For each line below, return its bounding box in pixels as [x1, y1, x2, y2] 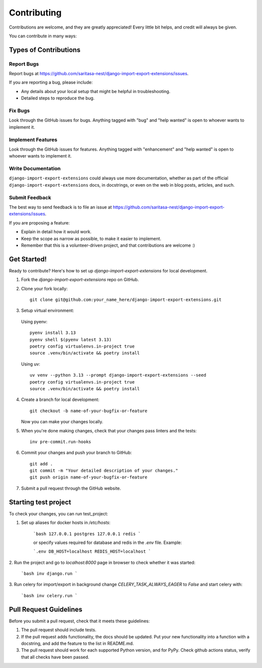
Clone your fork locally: [21, 286, 68, 291]
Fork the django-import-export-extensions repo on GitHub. [21, 277, 139, 283]
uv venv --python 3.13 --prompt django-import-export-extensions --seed [30, 372, 206, 378]
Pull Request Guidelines [9, 605, 82, 613]
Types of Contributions [9, 46, 81, 54]
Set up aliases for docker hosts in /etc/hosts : [21, 520, 111, 525]
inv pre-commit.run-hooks [30, 439, 92, 445]
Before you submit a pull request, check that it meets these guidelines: [9, 618, 150, 624]
